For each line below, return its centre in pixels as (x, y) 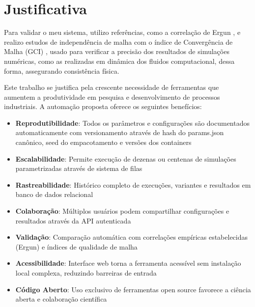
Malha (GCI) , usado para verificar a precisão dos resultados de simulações (117, 51)
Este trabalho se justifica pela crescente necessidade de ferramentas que (112, 87)
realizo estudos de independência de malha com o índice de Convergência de (118, 42)
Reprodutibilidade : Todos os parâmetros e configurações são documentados (133, 123)
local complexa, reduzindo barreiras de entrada (86, 273)
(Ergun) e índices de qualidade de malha (76, 246)
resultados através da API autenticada (73, 220)
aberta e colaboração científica (61, 299)
